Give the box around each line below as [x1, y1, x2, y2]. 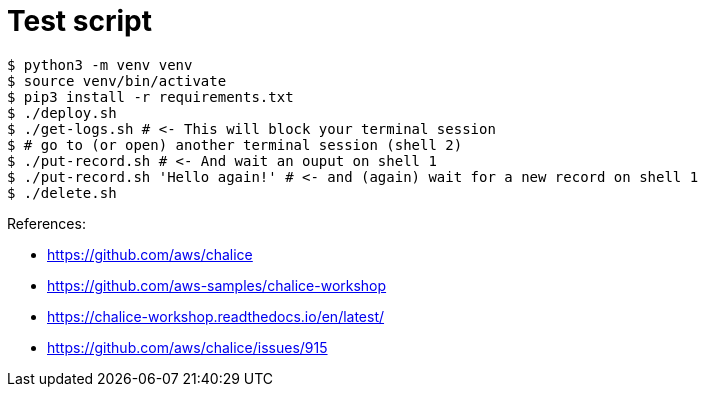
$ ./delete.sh [7, 184, 117, 201]
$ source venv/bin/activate [7, 72, 227, 89]
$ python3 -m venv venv [7, 56, 193, 73]
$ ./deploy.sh [7, 104, 117, 121]
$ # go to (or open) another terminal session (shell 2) [7, 136, 463, 153]
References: [7, 214, 86, 232]
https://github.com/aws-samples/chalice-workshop [47, 276, 387, 294]
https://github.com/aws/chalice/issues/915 [47, 338, 328, 356]
